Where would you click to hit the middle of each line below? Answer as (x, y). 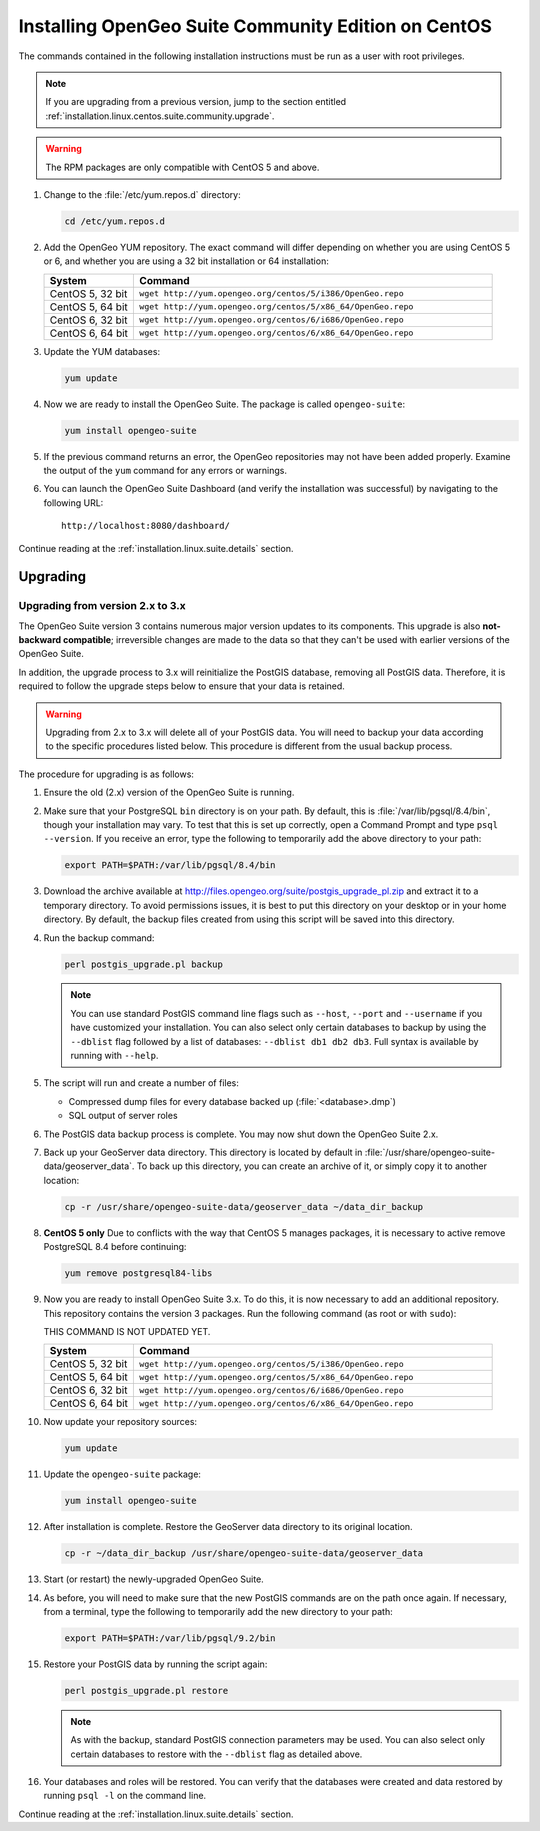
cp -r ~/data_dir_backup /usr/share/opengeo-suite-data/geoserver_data (244, 1553)
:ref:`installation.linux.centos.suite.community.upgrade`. (160, 116)
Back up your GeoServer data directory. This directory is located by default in (203, 1152)
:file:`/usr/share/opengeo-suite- (429, 1152)
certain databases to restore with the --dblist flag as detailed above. (216, 1754)
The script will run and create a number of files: (141, 1083)
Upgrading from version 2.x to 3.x (102, 606)
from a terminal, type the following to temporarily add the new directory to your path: (218, 1611)
